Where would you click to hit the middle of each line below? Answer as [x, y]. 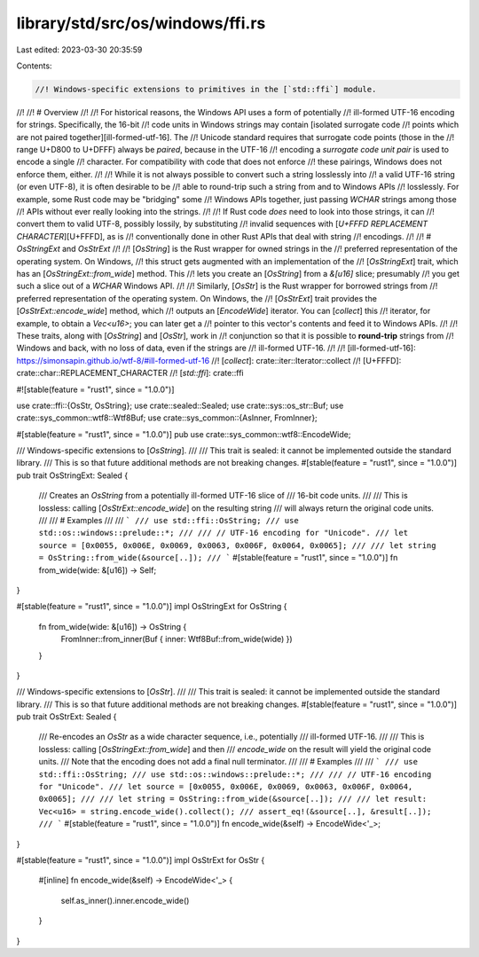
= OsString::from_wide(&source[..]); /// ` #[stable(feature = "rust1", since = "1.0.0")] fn [218, 558]
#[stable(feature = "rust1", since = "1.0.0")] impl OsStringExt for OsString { [152, 607]
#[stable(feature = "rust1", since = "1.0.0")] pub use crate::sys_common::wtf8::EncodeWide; [184, 434]
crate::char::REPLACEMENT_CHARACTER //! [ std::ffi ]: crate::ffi [130, 373]
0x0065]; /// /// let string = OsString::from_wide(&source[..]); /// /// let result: [233, 799]
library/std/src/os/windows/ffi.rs [141, 23]
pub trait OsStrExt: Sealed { [67, 717]
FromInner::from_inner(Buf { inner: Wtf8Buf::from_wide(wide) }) [177, 639]
